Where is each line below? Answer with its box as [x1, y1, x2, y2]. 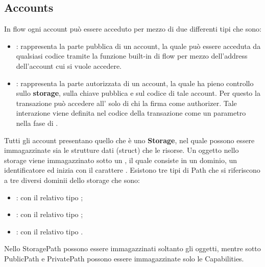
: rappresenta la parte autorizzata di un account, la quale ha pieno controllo [16, 77, 254, 88]
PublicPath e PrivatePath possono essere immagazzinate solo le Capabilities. [4, 253, 244, 263]
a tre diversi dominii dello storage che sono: [4, 174, 140, 185]
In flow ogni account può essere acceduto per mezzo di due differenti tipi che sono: [4, 23, 261, 34]
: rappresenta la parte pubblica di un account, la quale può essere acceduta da [16, 40, 261, 51]
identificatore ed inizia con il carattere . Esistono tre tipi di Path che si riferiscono [4, 165, 260, 175]
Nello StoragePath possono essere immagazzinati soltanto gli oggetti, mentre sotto [4, 243, 261, 254]
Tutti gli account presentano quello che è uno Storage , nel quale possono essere [4, 135, 255, 145]
